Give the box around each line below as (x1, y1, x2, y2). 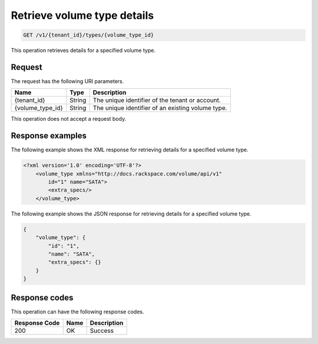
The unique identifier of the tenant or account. (92, 96, 221, 104)
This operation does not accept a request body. (11, 115, 127, 123)
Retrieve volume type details (11, 9, 154, 22)
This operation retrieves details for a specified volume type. (11, 47, 156, 54)
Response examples (11, 131, 87, 141)
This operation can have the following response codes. (11, 308, 144, 315)
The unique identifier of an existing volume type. (92, 104, 227, 112)
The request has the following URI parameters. (11, 78, 124, 85)
